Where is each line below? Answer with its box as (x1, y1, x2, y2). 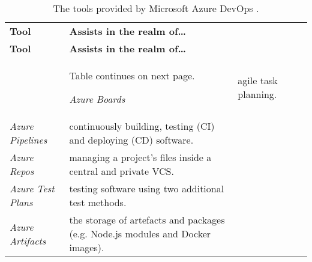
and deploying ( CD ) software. (69, 133, 194, 147)
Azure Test (10, 181, 55, 195)
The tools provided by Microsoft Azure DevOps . (53, 1, 259, 15)
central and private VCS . (69, 164, 174, 178)
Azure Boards (69, 92, 125, 106)
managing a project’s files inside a (69, 150, 212, 164)
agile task (238, 73, 278, 87)
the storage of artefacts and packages (69, 213, 225, 227)
